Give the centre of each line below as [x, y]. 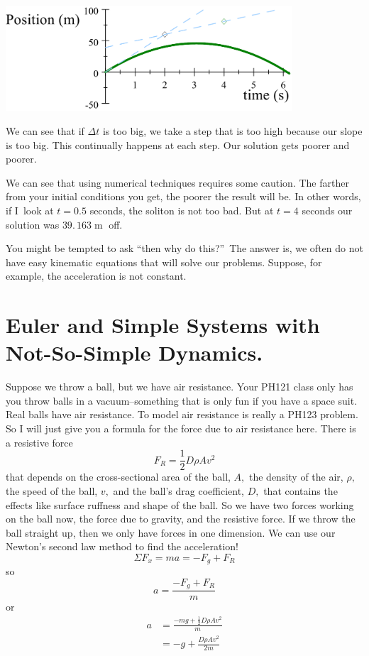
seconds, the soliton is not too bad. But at [182, 210]
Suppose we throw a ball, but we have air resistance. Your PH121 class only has [180, 387]
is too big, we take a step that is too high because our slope [232, 131]
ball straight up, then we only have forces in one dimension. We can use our [171, 532]
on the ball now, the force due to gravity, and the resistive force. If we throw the [181, 519]
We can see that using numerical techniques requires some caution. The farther [177, 182]
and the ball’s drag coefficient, [179, 490]
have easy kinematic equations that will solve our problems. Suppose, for [164, 262]
